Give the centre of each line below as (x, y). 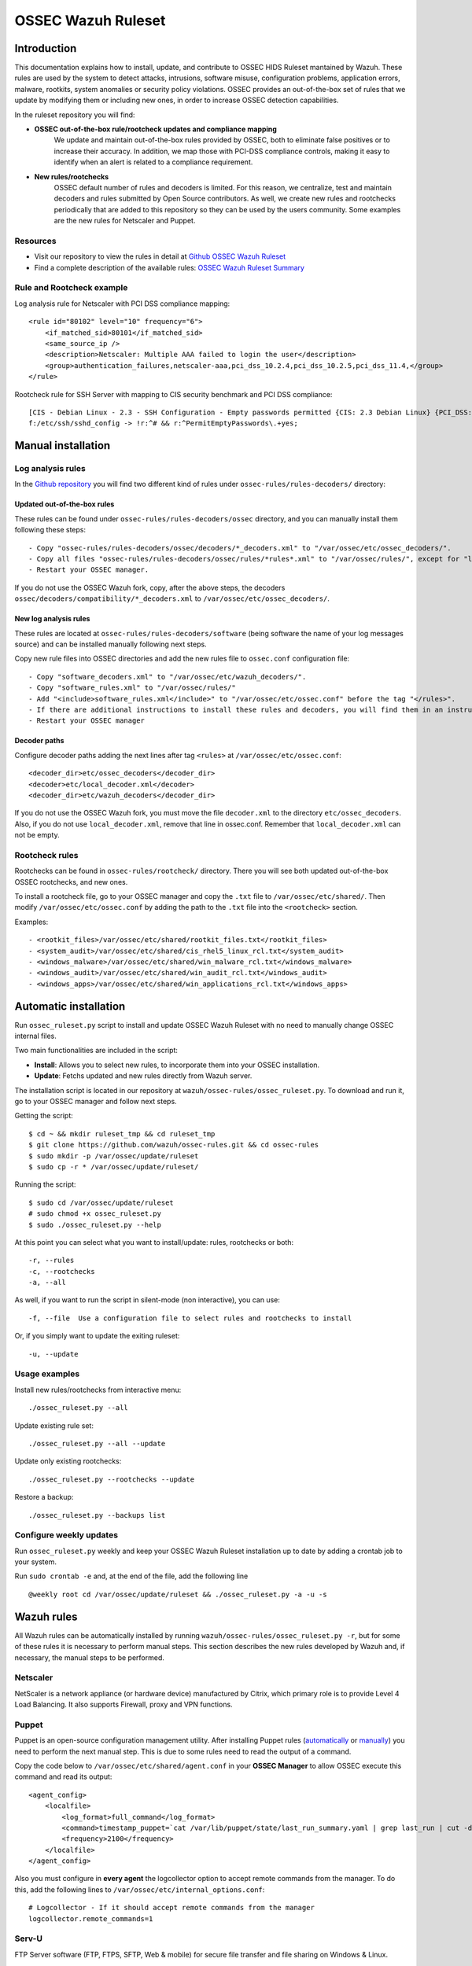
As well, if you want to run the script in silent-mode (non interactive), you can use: (147, 1300)
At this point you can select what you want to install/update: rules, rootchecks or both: (154, 1242)
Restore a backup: (44, 1497)
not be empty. (37, 835)
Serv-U (29, 1938)
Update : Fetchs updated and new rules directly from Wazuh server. (143, 1076)
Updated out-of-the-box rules (65, 504)
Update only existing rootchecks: (68, 1461)
